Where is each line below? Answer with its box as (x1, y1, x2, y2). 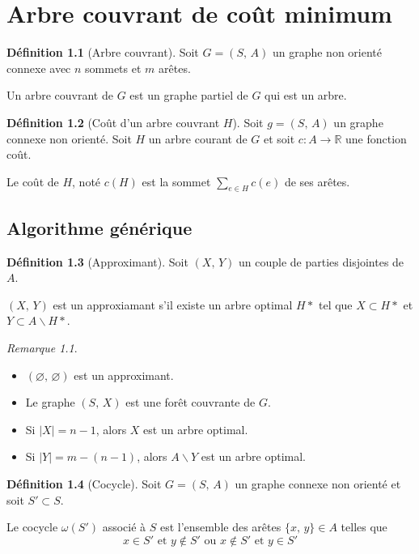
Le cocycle (6, 518, 58, 535)
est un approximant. (74, 366, 174, 383)
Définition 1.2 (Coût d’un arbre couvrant (6, 113, 220, 130)
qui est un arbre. (265, 87, 347, 104)
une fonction (345, 130, 407, 147)
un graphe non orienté (272, 44, 382, 61)
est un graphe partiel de (129, 87, 248, 104)
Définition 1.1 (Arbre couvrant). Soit (6, 44, 199, 61)
